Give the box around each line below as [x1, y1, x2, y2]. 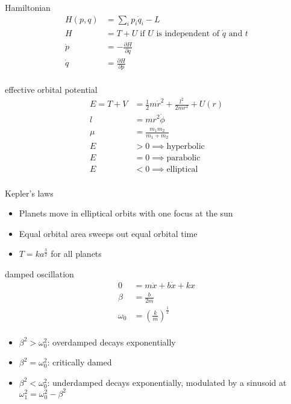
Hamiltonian [5, 1, 51, 13]
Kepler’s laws [5, 186, 54, 199]
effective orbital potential [5, 83, 98, 96]
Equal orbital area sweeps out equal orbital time [19, 227, 198, 239]
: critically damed [47, 356, 112, 368]
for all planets [51, 247, 102, 260]
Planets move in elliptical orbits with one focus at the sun [19, 207, 233, 219]
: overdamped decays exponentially [47, 335, 176, 348]
